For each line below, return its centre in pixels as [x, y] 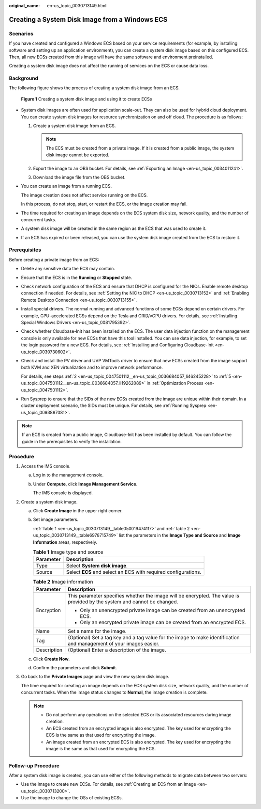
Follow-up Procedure [34, 765]
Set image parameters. [56, 519]
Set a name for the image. [97, 631]
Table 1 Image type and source [68, 552]
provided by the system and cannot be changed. [123, 601]
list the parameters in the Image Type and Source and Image [180, 535]
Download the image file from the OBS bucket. [79, 177]
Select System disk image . [97, 566]
